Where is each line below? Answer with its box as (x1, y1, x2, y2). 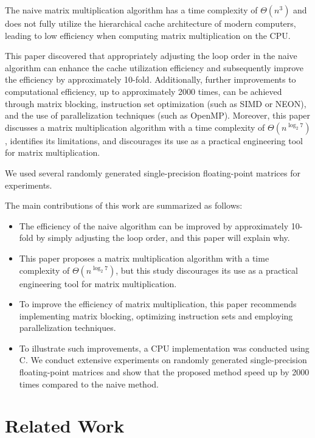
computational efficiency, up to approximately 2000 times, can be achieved (5, 85, 282, 97)
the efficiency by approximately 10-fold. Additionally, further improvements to (5, 73, 296, 86)
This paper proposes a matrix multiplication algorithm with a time (19, 251, 269, 264)
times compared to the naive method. (19, 377, 159, 390)
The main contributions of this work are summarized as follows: (5, 199, 243, 212)
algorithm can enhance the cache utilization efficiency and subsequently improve (5, 61, 303, 74)
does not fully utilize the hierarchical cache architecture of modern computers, (5, 17, 296, 29)
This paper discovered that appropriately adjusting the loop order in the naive (5, 49, 297, 62)
